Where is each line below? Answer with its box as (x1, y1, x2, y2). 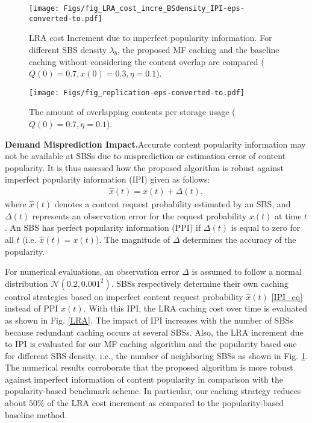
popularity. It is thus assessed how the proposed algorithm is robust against (5, 161, 284, 174)
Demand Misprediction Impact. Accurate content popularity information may (5, 137, 306, 150)
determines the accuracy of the (183, 233, 296, 245)
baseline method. (5, 408, 67, 421)
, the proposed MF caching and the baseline (117, 43, 279, 55)
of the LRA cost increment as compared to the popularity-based (47, 396, 284, 409)
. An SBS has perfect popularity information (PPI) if (5, 221, 201, 234)
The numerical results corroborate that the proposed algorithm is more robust (5, 361, 293, 374)
